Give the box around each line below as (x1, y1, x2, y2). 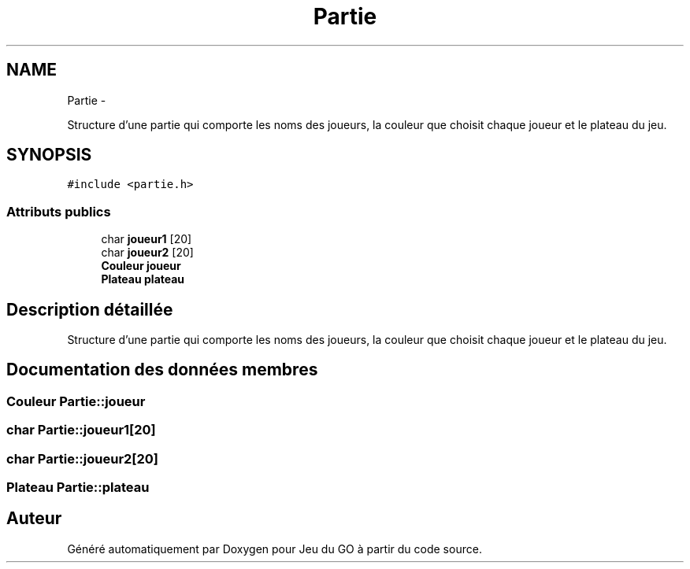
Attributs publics (6, 203, 111, 220)
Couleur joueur (101, 259, 181, 273)
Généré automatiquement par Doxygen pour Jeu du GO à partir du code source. (67, 541, 482, 556)
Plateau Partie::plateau (6, 479, 150, 495)
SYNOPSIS (6, 145, 92, 165)
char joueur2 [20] (101, 246, 194, 260)
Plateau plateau (101, 272, 185, 286)
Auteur (6, 508, 62, 529)
